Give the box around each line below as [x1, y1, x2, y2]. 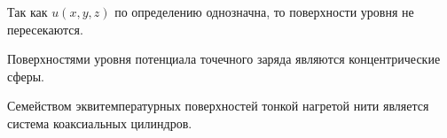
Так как [7, 3, 48, 20]
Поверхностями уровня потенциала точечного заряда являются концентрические [7, 50, 441, 68]
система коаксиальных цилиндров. [7, 113, 192, 132]
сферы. [7, 66, 44, 85]
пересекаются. [7, 19, 83, 38]
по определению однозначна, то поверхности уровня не [114, 3, 414, 20]
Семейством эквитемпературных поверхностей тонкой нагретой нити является [7, 96, 429, 115]
